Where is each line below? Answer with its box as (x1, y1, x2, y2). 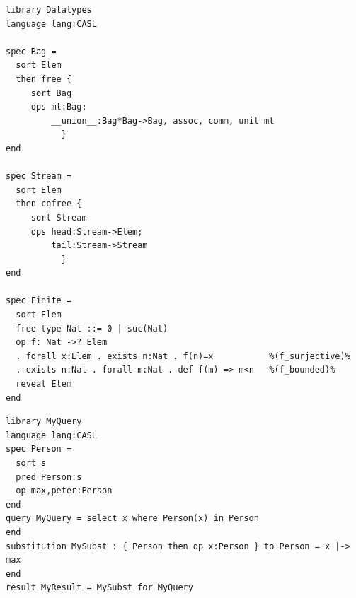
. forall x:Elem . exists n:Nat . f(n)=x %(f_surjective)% (16, 351, 350, 361)
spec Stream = (6, 171, 72, 182)
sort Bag (30, 88, 72, 98)
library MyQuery (6, 416, 82, 427)
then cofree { (16, 199, 82, 209)
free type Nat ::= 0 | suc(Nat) (16, 323, 168, 334)
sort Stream (30, 212, 87, 223)
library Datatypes (6, 5, 92, 15)
